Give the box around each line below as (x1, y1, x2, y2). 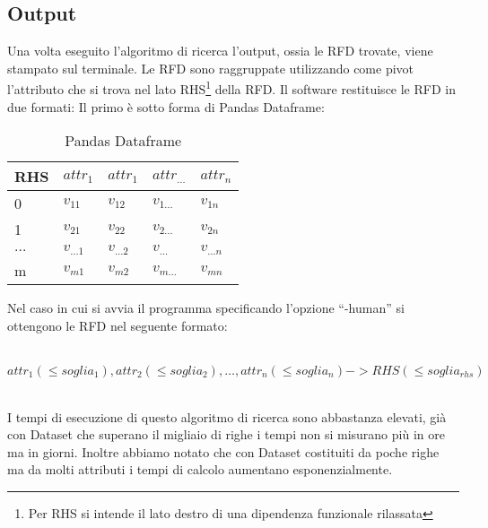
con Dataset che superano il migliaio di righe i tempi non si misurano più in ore (7, 425, 445, 444)
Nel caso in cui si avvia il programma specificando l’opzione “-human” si (7, 299, 405, 317)
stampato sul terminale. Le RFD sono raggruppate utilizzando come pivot (7, 58, 414, 77)
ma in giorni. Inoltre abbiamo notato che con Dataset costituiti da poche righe (7, 442, 440, 461)
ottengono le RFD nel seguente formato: (7, 316, 228, 334)
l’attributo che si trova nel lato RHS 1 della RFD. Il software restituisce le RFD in (7, 77, 456, 99)
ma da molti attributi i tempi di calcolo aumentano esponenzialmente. (7, 460, 393, 479)
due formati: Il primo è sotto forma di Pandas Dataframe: (7, 97, 325, 116)
